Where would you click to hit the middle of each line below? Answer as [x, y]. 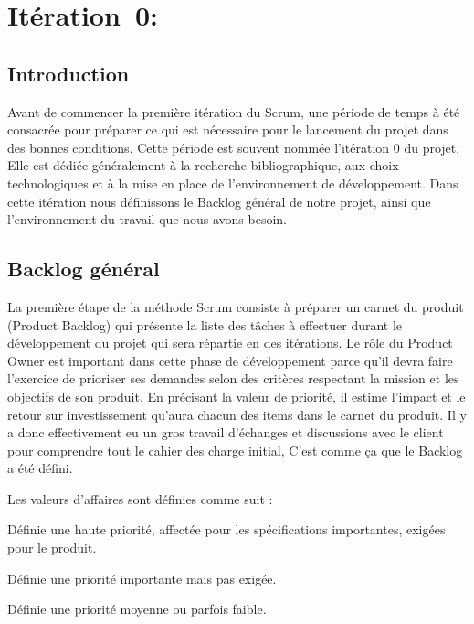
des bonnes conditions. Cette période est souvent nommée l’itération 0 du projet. [234, 147]
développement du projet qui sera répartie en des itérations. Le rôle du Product [230, 343]
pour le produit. [52, 548]
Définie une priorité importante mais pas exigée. [142, 578]
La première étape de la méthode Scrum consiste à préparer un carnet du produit [236, 306]
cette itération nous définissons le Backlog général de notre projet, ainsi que [219, 201]
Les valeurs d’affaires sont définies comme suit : [140, 498]
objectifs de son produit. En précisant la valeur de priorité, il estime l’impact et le [237, 396]
